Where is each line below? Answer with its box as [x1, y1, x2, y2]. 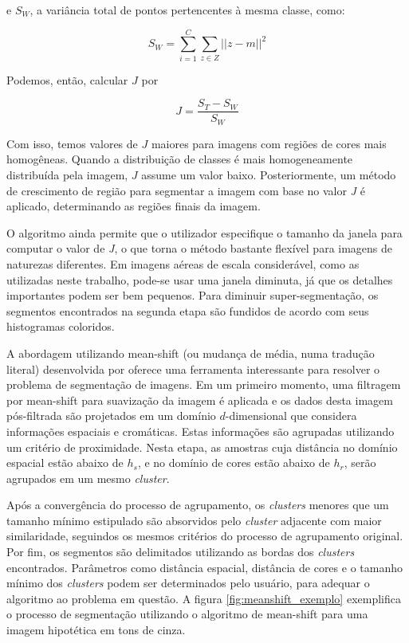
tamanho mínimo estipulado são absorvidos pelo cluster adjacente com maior [6, 512, 382, 528]
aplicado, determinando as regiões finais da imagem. [6, 198, 261, 214]
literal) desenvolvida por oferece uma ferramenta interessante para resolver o [6, 360, 380, 377]
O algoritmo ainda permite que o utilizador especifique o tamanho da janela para [6, 224, 403, 241]
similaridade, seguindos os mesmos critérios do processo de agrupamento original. [6, 527, 403, 544]
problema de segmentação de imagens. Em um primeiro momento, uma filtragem [6, 376, 401, 393]
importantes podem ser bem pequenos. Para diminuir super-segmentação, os [6, 287, 379, 304]
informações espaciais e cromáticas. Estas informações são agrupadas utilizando [6, 422, 395, 439]
